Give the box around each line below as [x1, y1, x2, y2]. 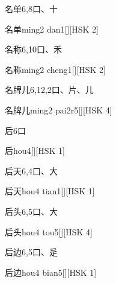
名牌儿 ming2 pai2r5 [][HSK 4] [5, 103, 112, 116]
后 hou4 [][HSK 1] [5, 144, 65, 157]
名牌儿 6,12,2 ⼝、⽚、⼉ [5, 83, 94, 96]
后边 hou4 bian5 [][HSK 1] [5, 266, 97, 278]
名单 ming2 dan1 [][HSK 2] [5, 22, 99, 35]
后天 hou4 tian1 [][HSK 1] [5, 185, 95, 197]
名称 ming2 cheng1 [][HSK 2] [5, 63, 106, 75]
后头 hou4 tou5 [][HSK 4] [5, 225, 93, 238]
